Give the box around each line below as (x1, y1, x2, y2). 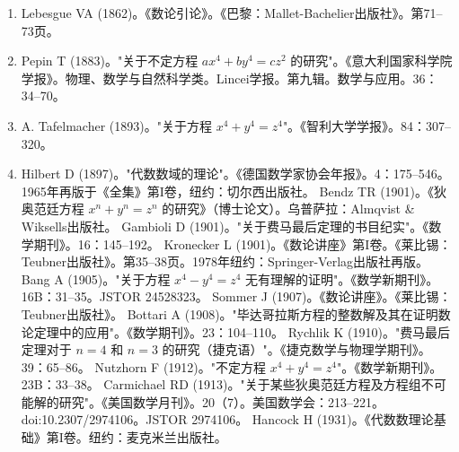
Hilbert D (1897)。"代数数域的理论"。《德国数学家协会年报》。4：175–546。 (21, 164, 450, 183)
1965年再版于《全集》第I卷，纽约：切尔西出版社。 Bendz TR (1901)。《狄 (21, 181, 447, 200)
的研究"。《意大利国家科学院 (290, 51, 453, 70)
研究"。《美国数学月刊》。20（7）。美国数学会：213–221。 (58, 392, 385, 411)
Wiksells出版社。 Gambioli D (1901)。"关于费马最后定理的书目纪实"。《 (21, 216, 429, 235)
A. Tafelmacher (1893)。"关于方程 (21, 116, 212, 135)
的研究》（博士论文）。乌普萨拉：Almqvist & (162, 199, 415, 218)
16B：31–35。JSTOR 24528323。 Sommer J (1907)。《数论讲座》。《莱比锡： (21, 287, 452, 306)
